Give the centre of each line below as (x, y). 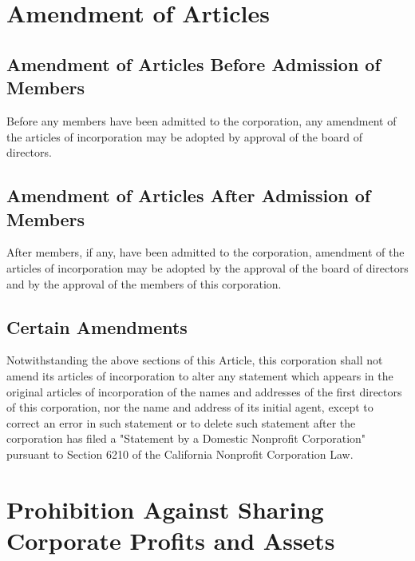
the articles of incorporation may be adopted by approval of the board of (184, 136)
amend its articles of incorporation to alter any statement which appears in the (200, 375)
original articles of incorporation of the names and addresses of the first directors (204, 391)
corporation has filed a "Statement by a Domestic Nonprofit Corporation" (186, 438)
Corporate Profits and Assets (171, 540)
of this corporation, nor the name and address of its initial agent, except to (190, 407)
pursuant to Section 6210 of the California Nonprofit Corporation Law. (180, 454)
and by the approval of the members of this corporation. (144, 283)
